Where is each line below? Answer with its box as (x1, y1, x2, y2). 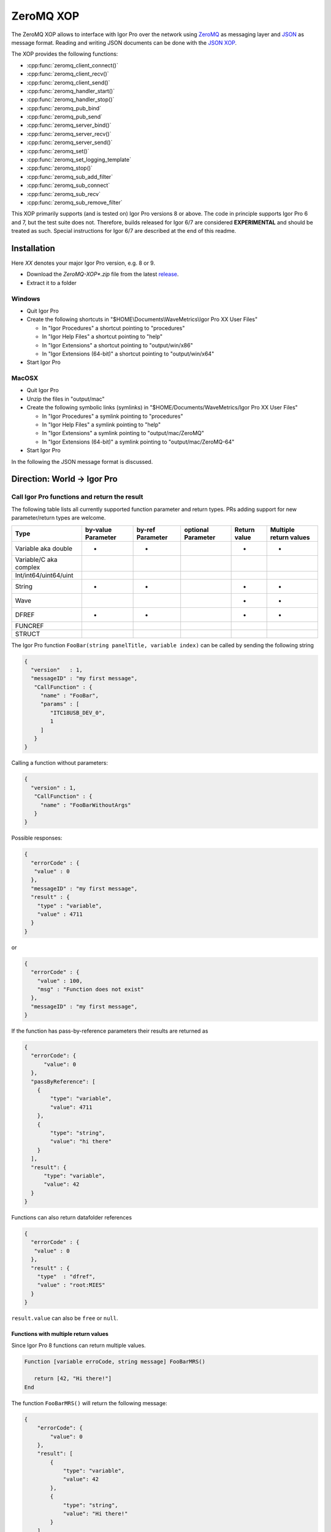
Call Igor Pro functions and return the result (11, 493, 143, 501)
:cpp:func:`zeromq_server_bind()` (26, 121, 112, 129)
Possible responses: (11, 834, 63, 842)
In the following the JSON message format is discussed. (11, 458, 153, 465)
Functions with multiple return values (11, 1330, 108, 1338)
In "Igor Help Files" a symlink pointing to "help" (42, 421, 161, 428)
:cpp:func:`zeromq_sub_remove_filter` (26, 199, 123, 206)
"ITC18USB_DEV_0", (50, 709, 105, 716)
